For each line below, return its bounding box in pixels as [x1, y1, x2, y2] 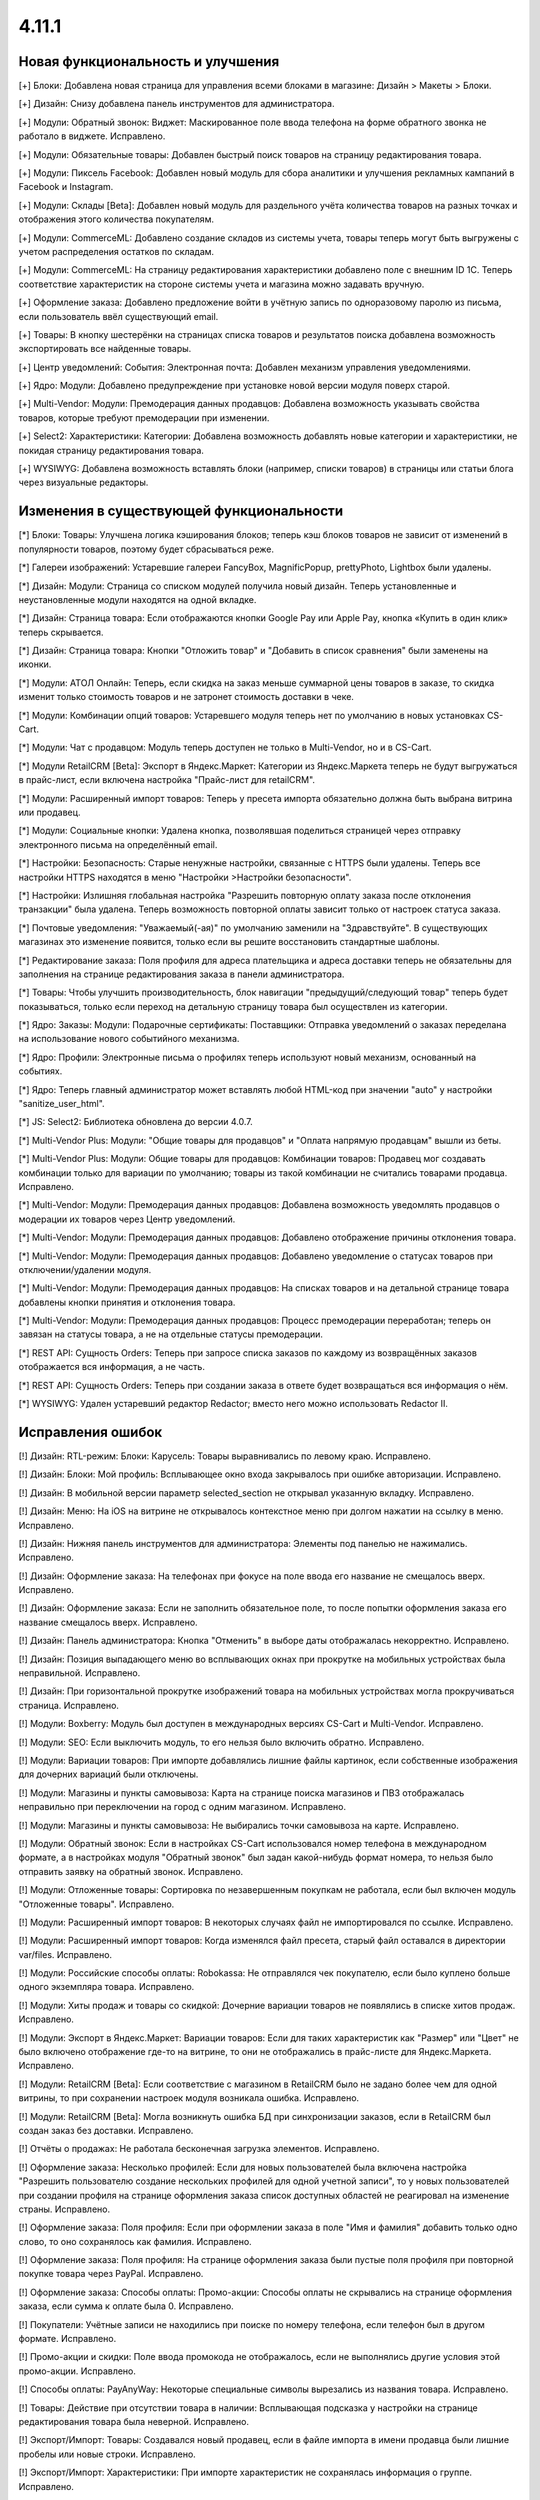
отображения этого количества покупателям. [18, 213, 215, 225]
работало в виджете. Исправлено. [18, 130, 166, 142]
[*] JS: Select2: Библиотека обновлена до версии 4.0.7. [18, 1116, 254, 1128]
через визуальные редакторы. [18, 476, 149, 489]
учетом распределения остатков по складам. [18, 245, 215, 257]
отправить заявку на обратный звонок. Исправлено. [18, 1865, 244, 1877]
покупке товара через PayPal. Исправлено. [18, 2268, 204, 2280]
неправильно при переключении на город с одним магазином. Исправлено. [18, 1801, 347, 1813]
